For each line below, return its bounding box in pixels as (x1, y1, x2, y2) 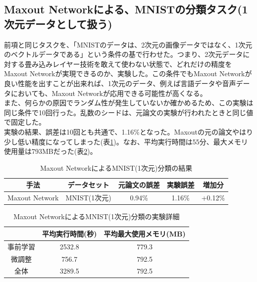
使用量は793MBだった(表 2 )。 (4, 146, 97, 156)
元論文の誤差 (118, 180, 160, 190)
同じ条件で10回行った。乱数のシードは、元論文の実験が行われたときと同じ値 (4, 107, 254, 117)
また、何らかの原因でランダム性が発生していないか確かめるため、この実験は (4, 97, 254, 108)
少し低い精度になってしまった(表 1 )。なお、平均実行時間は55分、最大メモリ (4, 136, 248, 146)
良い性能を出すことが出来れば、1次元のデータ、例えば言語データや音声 (4, 78, 236, 88)
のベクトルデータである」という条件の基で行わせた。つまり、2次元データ (4, 49, 243, 59)
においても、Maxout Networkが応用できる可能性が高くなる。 (10, 88, 207, 98)
